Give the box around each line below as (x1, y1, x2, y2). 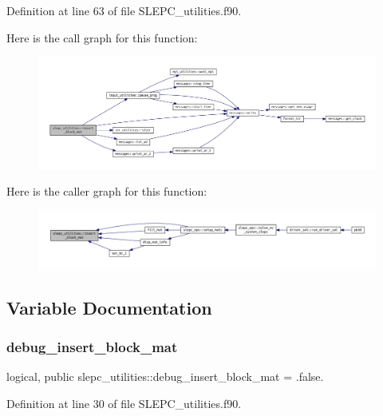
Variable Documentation (6, 295, 212, 319)
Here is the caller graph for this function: (6, 183, 207, 200)
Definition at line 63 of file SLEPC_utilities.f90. (6, 2, 242, 18)
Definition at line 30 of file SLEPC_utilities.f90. (6, 394, 242, 411)
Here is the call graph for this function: (6, 29, 198, 46)
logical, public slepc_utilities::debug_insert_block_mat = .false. (6, 368, 324, 385)
